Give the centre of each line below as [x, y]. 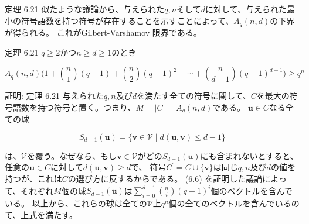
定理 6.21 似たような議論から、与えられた [85, 9]
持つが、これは [33, 179]
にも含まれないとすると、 [249, 155]
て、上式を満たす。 [41, 214]
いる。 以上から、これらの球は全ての [76, 203]
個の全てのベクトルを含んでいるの [234, 203]
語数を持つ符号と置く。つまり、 [74, 107]
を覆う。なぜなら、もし [72, 155]
